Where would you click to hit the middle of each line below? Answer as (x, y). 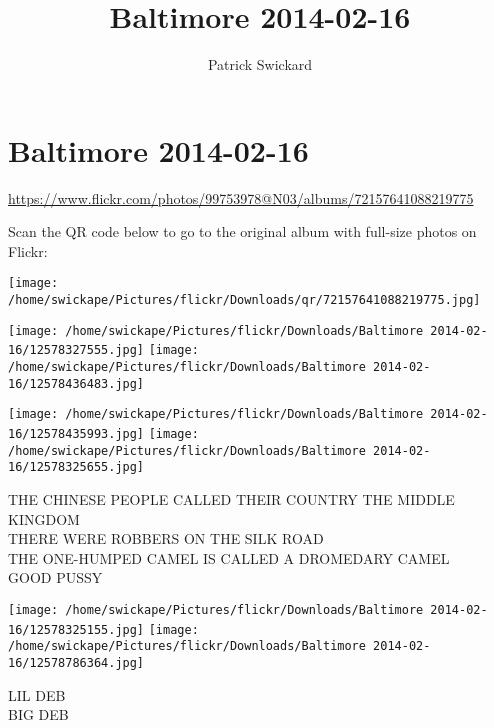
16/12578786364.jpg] (76, 662)
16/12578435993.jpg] (76, 434)
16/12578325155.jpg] (76, 629)
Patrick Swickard (260, 64)
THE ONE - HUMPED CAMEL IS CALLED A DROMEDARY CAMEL (229, 557)
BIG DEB (38, 714)
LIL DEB (37, 694)
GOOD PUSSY (55, 577)
